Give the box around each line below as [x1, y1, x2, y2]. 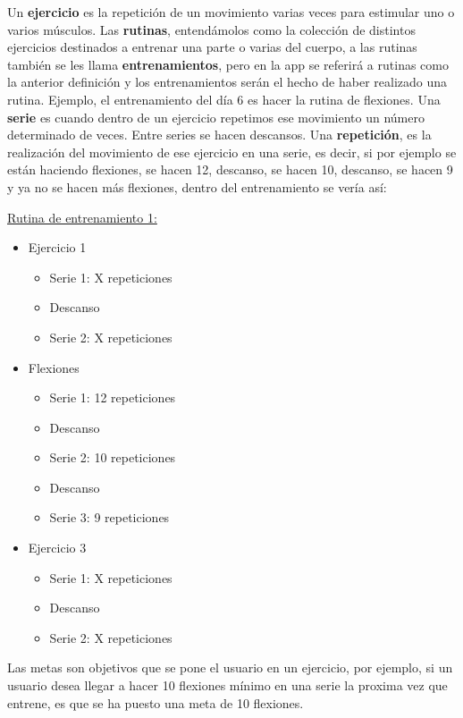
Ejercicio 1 [28, 238, 87, 257]
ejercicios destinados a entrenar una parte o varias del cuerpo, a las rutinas [7, 38, 417, 56]
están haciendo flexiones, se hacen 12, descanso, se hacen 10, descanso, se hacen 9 [7, 160, 453, 179]
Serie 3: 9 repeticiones [49, 508, 170, 527]
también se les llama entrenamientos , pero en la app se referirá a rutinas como [7, 55, 449, 73]
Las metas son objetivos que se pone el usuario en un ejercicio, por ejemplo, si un [7, 658, 453, 677]
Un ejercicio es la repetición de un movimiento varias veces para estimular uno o [7, 3, 455, 21]
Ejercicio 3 [28, 538, 87, 557]
